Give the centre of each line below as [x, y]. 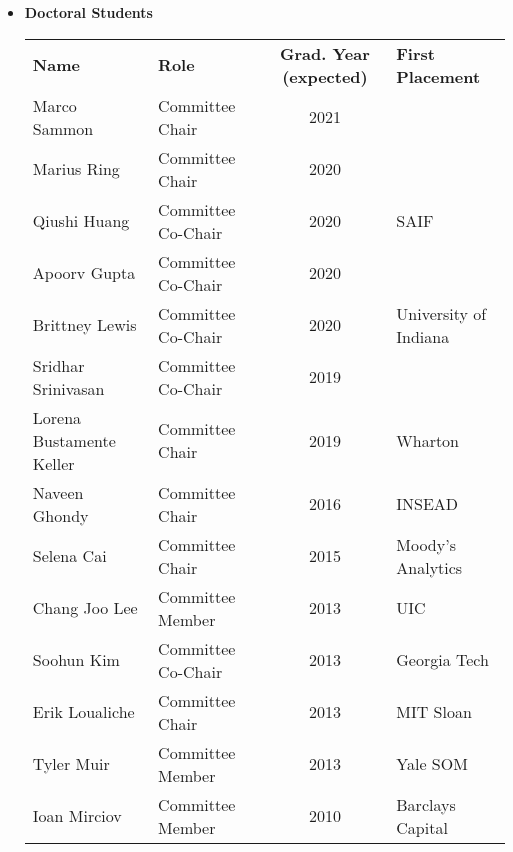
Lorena [57, 417]
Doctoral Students [88, 12]
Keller [53, 463]
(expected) [325, 76]
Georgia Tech [442, 660]
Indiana [423, 336]
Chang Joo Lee [85, 608]
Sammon [63, 128]
